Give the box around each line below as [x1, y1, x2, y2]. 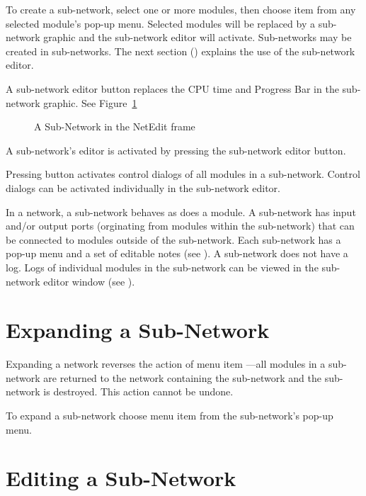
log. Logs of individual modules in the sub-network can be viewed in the [6, 259, 319, 274]
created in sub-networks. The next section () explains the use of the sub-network [6, 43, 355, 58]
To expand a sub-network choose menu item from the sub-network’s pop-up [6, 408, 333, 422]
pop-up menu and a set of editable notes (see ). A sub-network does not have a [6, 246, 348, 261]
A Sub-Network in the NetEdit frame [34, 119, 195, 134]
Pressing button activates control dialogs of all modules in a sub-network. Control [6, 167, 360, 181]
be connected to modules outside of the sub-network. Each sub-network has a [6, 232, 341, 247]
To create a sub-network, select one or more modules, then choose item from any [6, 2, 356, 16]
